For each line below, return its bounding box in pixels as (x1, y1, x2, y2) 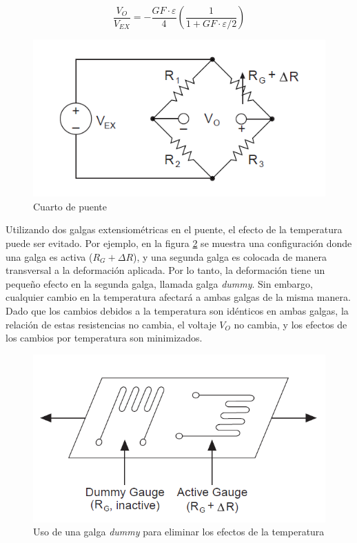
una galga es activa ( (6, 249, 93, 264)
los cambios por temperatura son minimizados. (6, 330, 203, 345)
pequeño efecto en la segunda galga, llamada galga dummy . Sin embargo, (6, 276, 313, 290)
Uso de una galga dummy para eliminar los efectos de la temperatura (33, 524, 325, 539)
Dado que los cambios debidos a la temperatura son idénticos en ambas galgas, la (6, 303, 349, 317)
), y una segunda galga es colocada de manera (133, 249, 327, 264)
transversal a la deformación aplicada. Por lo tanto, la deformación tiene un (6, 263, 325, 277)
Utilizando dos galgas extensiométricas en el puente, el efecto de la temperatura (6, 222, 343, 237)
